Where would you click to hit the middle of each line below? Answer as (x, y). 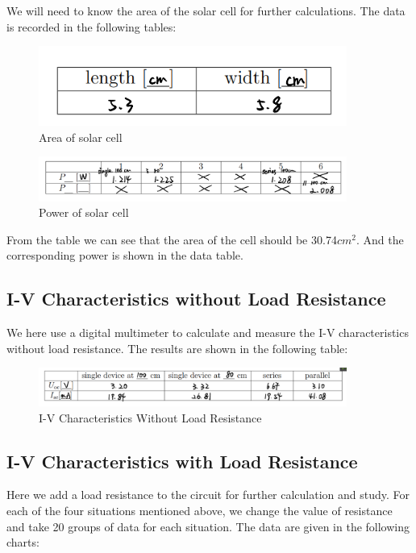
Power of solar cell (84, 212)
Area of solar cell (81, 137)
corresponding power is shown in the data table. (125, 255)
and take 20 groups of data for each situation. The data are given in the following (208, 526)
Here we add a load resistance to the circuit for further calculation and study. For (208, 495)
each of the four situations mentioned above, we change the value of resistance (200, 511)
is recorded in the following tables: (92, 26)
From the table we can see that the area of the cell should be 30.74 (172, 239)
